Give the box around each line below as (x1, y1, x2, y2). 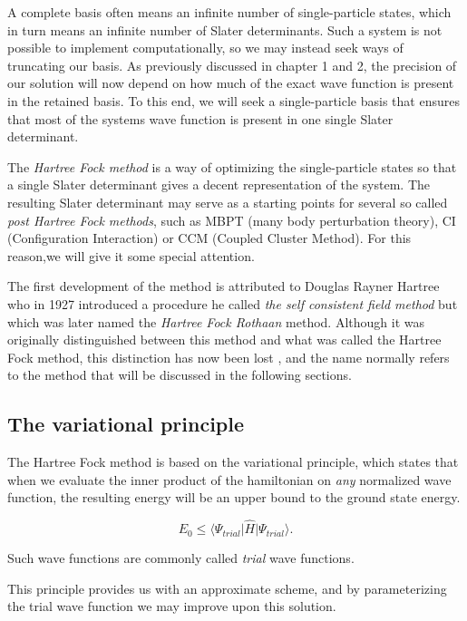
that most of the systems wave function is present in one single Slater (7, 109, 394, 128)
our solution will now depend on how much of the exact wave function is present (7, 73, 454, 92)
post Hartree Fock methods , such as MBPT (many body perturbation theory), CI (7, 210, 456, 229)
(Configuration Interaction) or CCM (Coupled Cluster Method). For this (7, 228, 412, 247)
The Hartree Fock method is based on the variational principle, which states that (7, 452, 459, 471)
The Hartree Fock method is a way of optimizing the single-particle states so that (7, 157, 457, 176)
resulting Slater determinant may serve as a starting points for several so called (7, 192, 448, 211)
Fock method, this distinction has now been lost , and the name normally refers (7, 347, 450, 366)
